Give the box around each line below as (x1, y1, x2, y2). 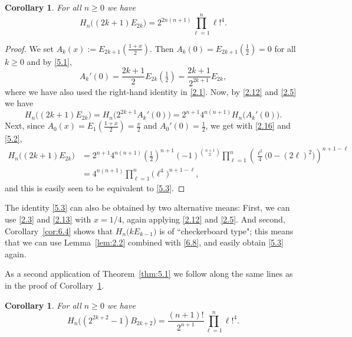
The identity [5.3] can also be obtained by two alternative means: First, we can (5, 201, 290, 214)
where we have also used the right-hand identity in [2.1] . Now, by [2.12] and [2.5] (5, 85, 297, 97)
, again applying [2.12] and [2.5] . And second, (121, 212, 285, 225)
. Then (150, 42, 174, 54)
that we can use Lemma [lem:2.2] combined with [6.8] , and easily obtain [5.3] (5, 236, 284, 248)
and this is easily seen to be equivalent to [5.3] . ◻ (5, 181, 185, 194)
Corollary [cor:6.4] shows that (5, 224, 113, 237)
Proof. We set (5, 42, 54, 54)
